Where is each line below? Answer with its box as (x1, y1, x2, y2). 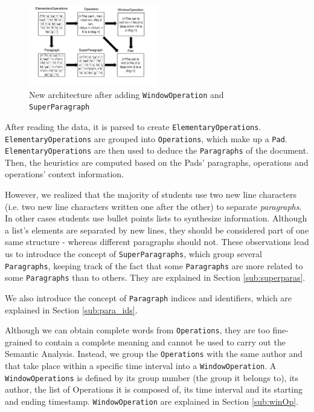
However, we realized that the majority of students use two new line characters (5, 188, 297, 201)
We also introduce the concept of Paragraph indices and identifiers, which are (5, 291, 292, 304)
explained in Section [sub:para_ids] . (5, 303, 138, 316)
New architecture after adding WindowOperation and (29, 88, 224, 100)
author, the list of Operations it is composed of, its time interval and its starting (5, 383, 303, 396)
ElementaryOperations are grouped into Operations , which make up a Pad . (5, 132, 287, 145)
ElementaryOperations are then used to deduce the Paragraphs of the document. (5, 144, 309, 157)
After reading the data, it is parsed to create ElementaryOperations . (5, 120, 261, 132)
